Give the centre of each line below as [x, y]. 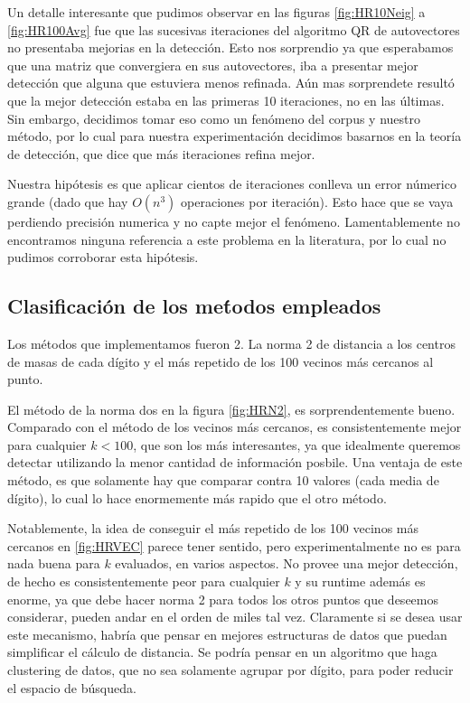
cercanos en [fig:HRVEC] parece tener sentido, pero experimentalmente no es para [234, 545]
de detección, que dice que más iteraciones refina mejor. [161, 153]
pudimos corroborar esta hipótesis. [103, 257]
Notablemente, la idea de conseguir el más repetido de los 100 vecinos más [213, 528]
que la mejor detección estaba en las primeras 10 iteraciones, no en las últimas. [226, 100]
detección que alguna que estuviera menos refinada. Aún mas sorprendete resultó [231, 83]
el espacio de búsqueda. [72, 687]
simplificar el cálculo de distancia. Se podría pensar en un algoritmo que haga [222, 652]
